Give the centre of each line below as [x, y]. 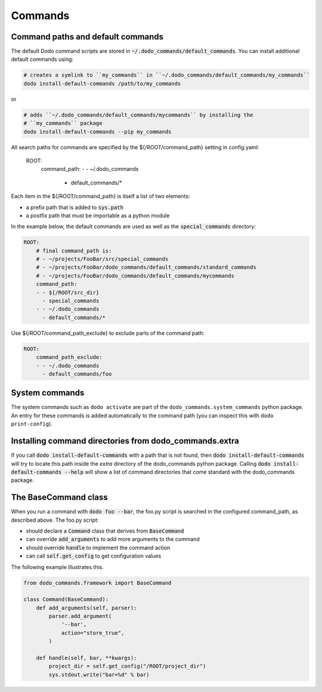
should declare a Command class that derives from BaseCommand [105, 531]
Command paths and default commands [87, 37]
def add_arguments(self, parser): [86, 608]
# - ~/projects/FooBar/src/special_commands [102, 259]
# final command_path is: [74, 250]
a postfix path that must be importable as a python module [98, 216]
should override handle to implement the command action [98, 548]
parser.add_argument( [80, 616]
